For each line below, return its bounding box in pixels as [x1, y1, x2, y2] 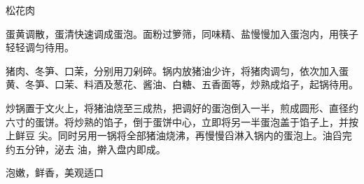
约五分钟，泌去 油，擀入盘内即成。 [6, 141, 166, 156]
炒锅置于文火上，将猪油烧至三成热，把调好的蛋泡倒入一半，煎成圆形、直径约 [6, 100, 358, 115]
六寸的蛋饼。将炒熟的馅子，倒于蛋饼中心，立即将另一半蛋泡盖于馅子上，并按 [6, 114, 358, 129]
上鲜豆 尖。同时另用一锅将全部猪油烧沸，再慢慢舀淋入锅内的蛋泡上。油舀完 [6, 128, 352, 143]
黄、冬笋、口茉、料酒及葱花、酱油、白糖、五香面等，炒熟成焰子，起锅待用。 [6, 77, 358, 92]
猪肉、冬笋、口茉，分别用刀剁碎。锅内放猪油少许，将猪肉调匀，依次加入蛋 [6, 63, 349, 78]
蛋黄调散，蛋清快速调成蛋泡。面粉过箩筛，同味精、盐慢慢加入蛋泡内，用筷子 [6, 26, 358, 41]
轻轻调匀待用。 [6, 40, 74, 55]
